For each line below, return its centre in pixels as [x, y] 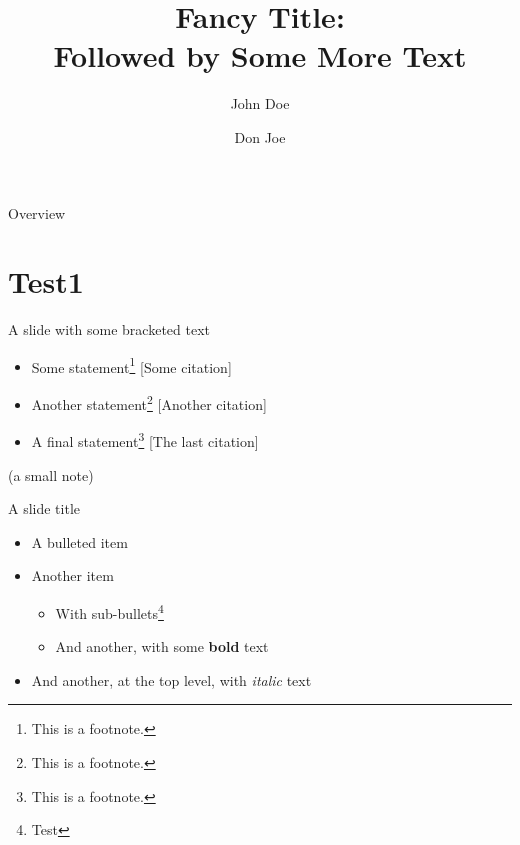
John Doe [260, 103]
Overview [37, 212]
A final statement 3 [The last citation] [145, 439]
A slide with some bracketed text [109, 329]
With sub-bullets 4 [109, 611]
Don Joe [260, 136]
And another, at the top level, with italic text [171, 679]
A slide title [44, 508]
